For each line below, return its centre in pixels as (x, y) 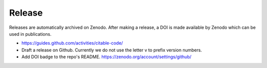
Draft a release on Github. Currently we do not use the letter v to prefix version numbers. (112, 50)
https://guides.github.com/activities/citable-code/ (72, 43)
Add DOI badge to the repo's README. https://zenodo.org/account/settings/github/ (107, 57)
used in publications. (30, 34)
